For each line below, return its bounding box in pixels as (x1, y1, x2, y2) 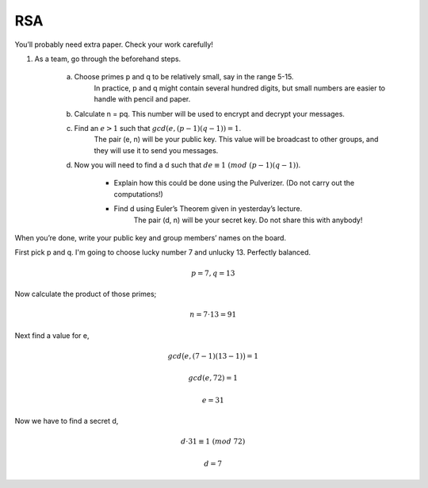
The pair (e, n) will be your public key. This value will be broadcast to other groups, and (94, 135, 379, 144)
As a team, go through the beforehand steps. (34, 54, 182, 63)
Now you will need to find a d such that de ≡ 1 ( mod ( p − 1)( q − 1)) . (74, 160, 301, 170)
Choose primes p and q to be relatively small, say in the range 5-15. (74, 72, 294, 82)
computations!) (113, 189, 164, 198)
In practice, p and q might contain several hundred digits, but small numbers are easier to (94, 83, 386, 93)
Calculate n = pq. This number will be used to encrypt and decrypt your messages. (74, 109, 345, 118)
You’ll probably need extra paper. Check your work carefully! (14, 40, 214, 49)
